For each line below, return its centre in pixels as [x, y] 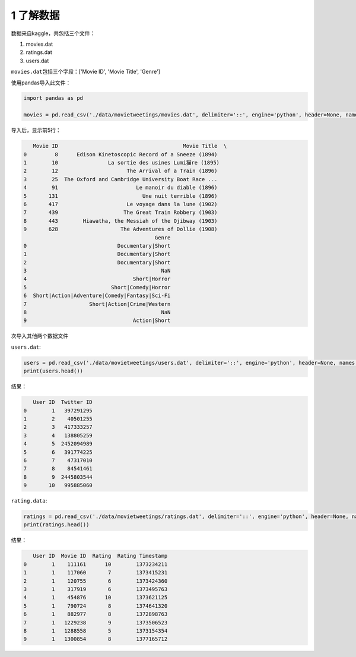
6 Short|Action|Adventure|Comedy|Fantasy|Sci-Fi [97, 296]
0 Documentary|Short [97, 246]
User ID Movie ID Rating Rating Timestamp [100, 556]
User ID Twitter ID [63, 402]
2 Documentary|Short [97, 262]
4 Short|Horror [97, 279]
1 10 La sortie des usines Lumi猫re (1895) [121, 163]
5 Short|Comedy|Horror [97, 287]
